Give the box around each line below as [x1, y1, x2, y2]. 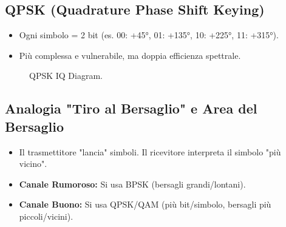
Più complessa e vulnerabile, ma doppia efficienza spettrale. [19, 49, 241, 61]
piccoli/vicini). [19, 209, 73, 222]
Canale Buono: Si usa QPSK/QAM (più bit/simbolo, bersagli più [19, 198, 271, 211]
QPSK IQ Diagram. [29, 69, 103, 82]
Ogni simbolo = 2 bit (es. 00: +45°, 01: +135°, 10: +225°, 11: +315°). [19, 29, 279, 41]
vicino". [19, 157, 47, 170]
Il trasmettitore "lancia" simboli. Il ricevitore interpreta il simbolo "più [19, 145, 281, 158]
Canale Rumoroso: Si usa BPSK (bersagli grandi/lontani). [19, 177, 246, 190]
